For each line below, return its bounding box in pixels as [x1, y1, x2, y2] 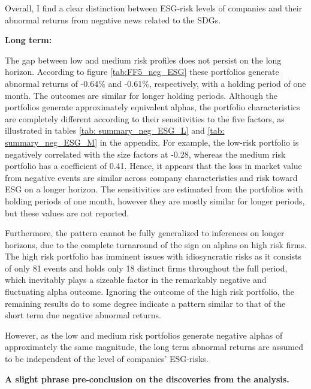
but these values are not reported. [5, 206, 129, 219]
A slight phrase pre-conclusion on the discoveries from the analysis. [5, 372, 289, 385]
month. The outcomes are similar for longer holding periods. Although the [5, 89, 278, 101]
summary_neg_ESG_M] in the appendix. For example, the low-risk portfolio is [5, 135, 299, 148]
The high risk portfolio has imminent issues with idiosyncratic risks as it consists [5, 250, 301, 263]
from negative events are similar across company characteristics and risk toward [5, 171, 298, 183]
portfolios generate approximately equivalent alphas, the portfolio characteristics [5, 101, 300, 113]
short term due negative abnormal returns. [5, 309, 161, 321]
